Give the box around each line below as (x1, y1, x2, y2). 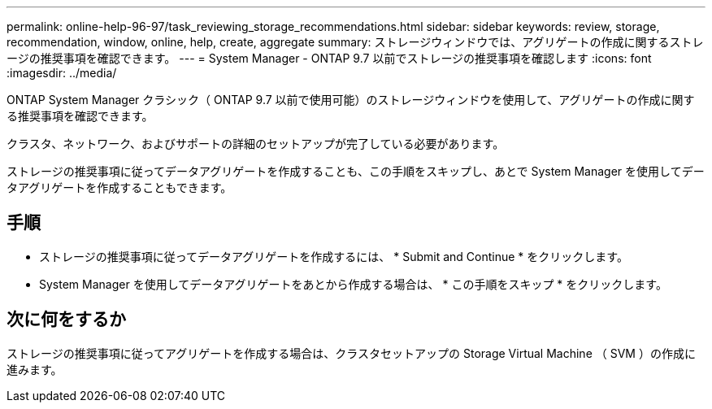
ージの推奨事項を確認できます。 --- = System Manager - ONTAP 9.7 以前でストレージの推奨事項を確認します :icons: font (7, 51, 652, 65)
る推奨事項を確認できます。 (7, 109, 154, 123)
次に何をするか (7, 309, 126, 330)
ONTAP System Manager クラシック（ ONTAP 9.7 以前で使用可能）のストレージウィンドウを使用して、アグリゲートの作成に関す (7, 93, 695, 107)
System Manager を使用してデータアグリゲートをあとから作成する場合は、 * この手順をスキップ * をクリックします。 (39, 276, 667, 291)
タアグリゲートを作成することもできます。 (7, 181, 232, 194)
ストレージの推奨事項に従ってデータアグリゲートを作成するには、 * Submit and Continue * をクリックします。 (39, 249, 628, 263)
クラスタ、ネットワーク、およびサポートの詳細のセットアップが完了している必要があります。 (7, 137, 505, 150)
